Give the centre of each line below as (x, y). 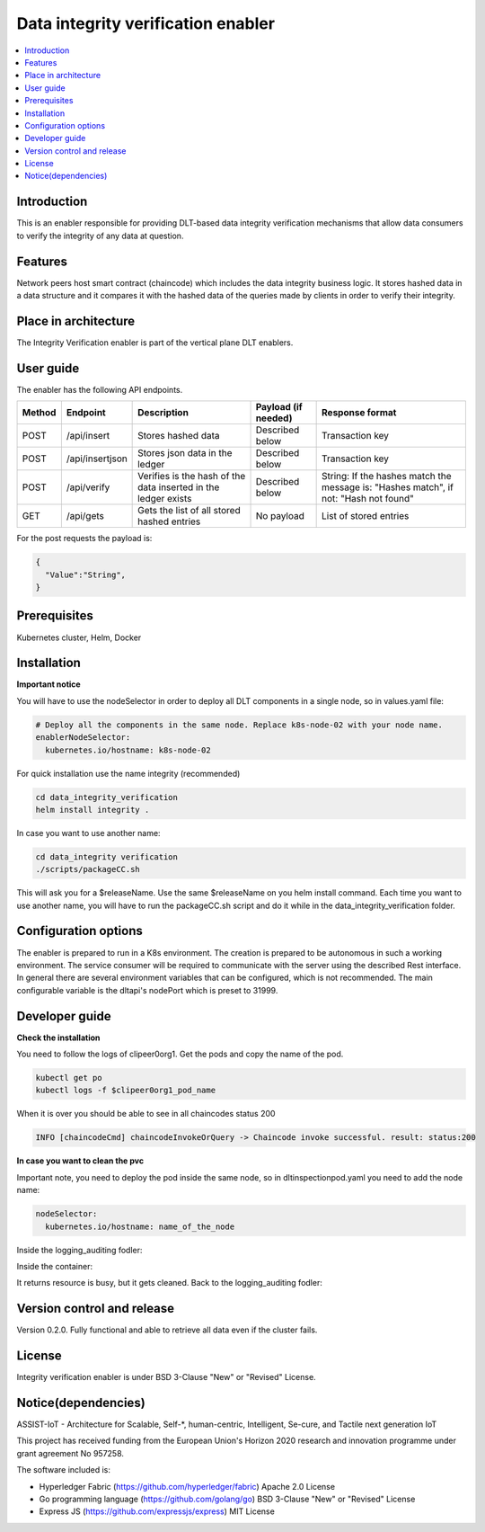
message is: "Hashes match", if (388, 487)
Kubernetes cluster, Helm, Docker (79, 637)
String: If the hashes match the (387, 477)
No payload (280, 516)
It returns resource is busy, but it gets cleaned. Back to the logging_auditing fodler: (169, 1283)
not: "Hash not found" (368, 499)
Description (163, 413)
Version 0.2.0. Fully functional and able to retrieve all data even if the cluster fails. (167, 1330)
